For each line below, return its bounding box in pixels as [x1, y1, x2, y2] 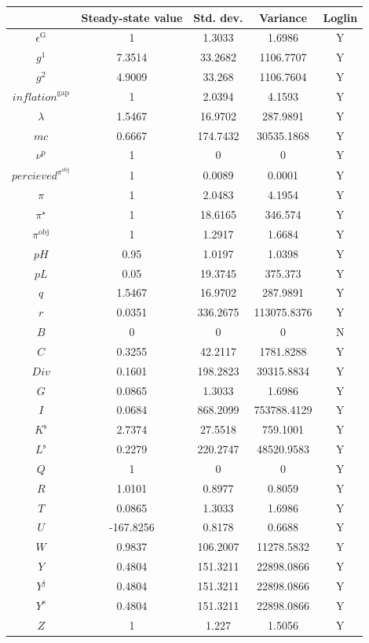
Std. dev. [193, 9, 243, 25]
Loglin [323, 9, 358, 25]
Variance [259, 9, 308, 25]
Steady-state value [81, 9, 183, 25]
